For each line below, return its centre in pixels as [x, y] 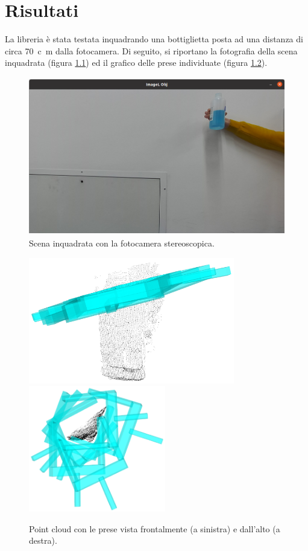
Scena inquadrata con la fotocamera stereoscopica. [122, 243]
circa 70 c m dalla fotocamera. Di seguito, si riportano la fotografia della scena [151, 50]
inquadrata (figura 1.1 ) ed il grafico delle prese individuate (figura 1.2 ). [136, 63]
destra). [43, 540]
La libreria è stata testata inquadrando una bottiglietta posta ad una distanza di [154, 39]
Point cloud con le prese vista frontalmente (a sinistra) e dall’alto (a [155, 528]
